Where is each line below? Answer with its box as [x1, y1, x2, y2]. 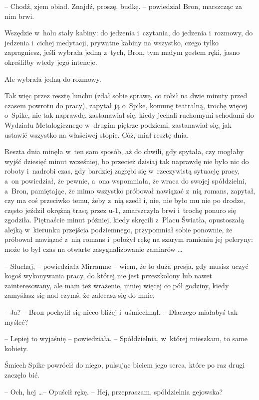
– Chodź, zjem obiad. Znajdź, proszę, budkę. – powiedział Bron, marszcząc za [4, 1, 243, 11]
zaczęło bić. [4, 370, 40, 380]
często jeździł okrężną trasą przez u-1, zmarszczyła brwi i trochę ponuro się [4, 204, 236, 215]
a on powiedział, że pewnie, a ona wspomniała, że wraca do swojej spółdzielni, [4, 175, 247, 186]
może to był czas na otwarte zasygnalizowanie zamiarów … [4, 244, 183, 254]
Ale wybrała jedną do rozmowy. [4, 73, 101, 84]
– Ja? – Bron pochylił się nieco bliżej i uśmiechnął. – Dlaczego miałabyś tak [4, 307, 238, 317]
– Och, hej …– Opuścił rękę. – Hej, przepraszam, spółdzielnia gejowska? [4, 386, 223, 397]
